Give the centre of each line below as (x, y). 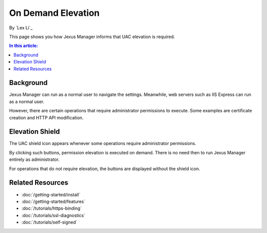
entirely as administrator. (34, 160)
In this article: (23, 46)
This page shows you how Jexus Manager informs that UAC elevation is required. (92, 37)
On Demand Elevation (54, 13)
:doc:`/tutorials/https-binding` (52, 208)
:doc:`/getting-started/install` (51, 194)
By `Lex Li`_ (21, 28)
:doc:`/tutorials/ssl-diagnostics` (53, 215)
